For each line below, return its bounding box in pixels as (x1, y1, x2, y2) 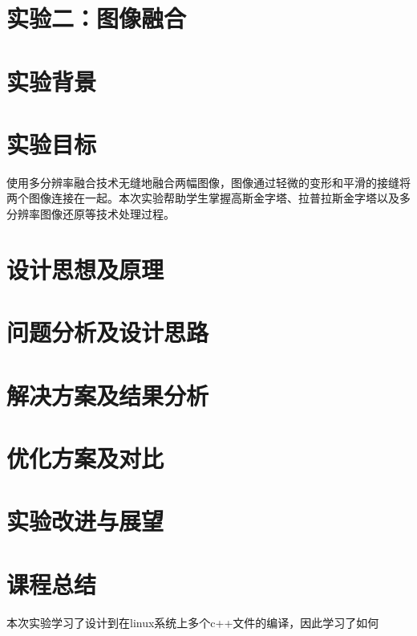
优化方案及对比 (6, 441, 164, 474)
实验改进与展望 (6, 504, 164, 537)
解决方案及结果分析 (6, 378, 209, 411)
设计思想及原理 (6, 252, 164, 285)
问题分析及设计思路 (6, 316, 209, 349)
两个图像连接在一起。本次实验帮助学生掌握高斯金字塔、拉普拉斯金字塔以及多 (6, 190, 411, 206)
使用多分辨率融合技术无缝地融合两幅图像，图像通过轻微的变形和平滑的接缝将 (6, 173, 411, 190)
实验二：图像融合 (6, 2, 187, 35)
